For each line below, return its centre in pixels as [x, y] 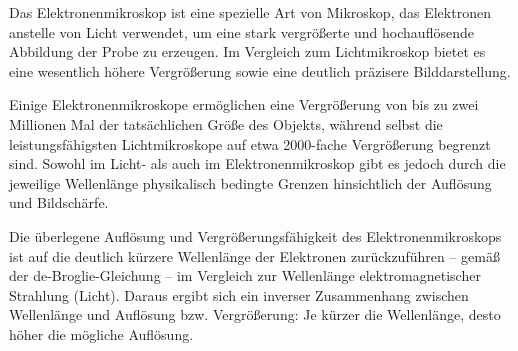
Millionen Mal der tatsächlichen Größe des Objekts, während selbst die [226, 123]
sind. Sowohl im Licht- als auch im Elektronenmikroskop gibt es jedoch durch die [257, 163]
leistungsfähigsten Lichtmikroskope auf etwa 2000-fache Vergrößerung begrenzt [250, 143]
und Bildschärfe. [59, 202]
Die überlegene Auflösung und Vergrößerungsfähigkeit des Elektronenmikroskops [255, 235]
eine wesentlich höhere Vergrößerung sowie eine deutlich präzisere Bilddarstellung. [260, 70]
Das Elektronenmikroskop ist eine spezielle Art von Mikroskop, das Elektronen [250, 12]
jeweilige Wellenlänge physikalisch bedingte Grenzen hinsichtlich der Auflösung [250, 182]
